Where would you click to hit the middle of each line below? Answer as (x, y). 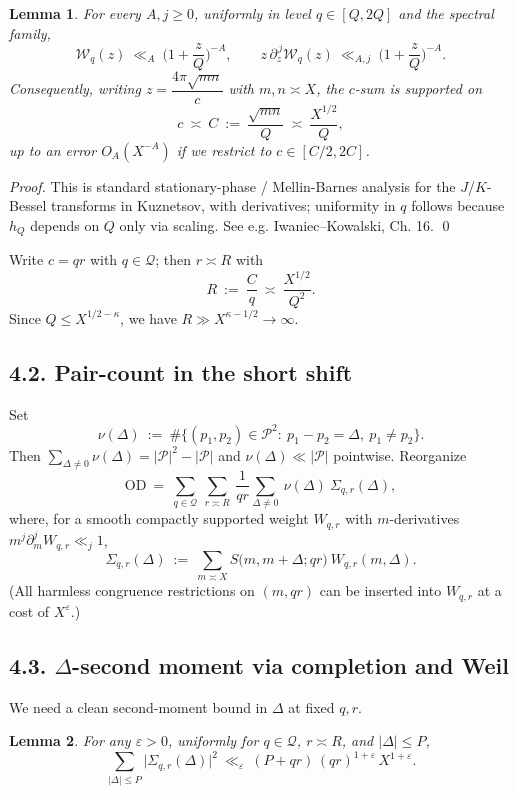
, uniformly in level (252, 13)
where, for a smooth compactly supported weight (159, 518)
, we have (148, 317)
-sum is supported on (418, 88)
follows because (458, 205)
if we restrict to (224, 149)
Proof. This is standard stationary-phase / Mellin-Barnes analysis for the (232, 185)
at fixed (311, 706)
